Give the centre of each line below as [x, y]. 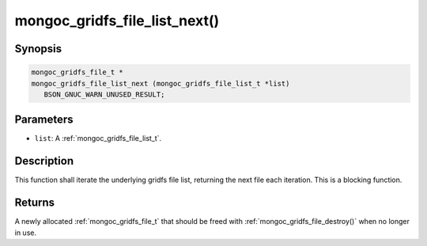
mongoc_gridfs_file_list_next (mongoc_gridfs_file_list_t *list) [161, 83]
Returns [35, 203]
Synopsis [38, 49]
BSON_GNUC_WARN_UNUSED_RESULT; [104, 94]
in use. [26, 233]
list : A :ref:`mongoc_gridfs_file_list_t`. [98, 138]
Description [44, 161]
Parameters [44, 120]
